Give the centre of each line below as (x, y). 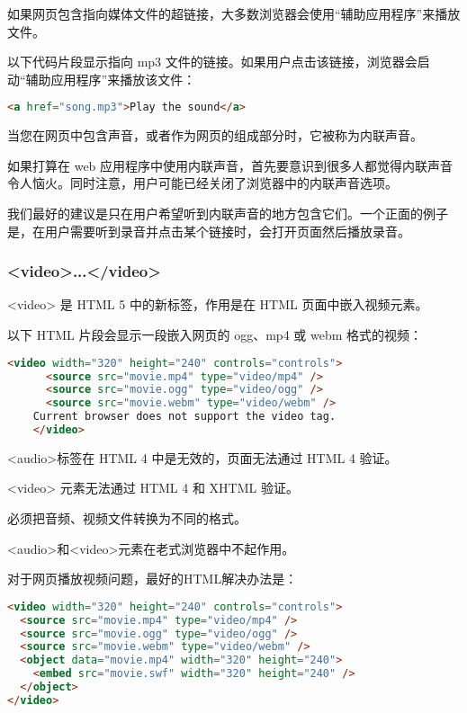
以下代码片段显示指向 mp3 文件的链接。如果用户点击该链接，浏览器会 (212, 62)
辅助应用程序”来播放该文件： (111, 79)
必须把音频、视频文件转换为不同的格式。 (127, 518)
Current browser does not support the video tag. (184, 417)
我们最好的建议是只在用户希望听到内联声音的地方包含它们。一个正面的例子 (228, 214)
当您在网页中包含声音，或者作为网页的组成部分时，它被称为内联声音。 (215, 135)
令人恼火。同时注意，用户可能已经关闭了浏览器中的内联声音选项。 (202, 183)
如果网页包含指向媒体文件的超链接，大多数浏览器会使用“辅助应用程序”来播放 (234, 13)
